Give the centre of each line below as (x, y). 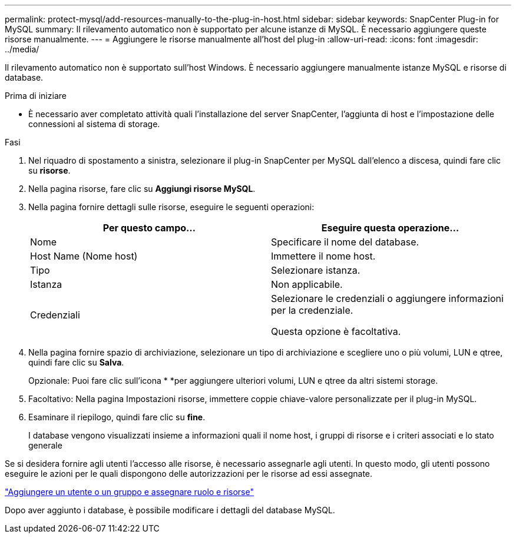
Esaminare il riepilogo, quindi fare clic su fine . (117, 417)
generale (45, 445)
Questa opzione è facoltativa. (336, 331)
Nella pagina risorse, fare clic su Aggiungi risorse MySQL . (142, 189)
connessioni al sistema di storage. (94, 124)
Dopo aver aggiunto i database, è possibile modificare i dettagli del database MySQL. (170, 510)
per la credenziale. (312, 310)
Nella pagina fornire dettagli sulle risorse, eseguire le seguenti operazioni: (171, 207)
